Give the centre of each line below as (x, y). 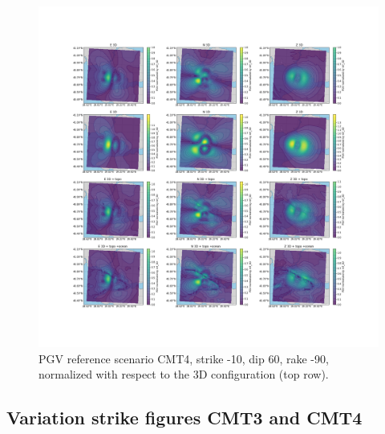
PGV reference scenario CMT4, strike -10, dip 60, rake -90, (184, 358)
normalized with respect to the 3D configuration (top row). (184, 374)
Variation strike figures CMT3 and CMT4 (184, 418)
